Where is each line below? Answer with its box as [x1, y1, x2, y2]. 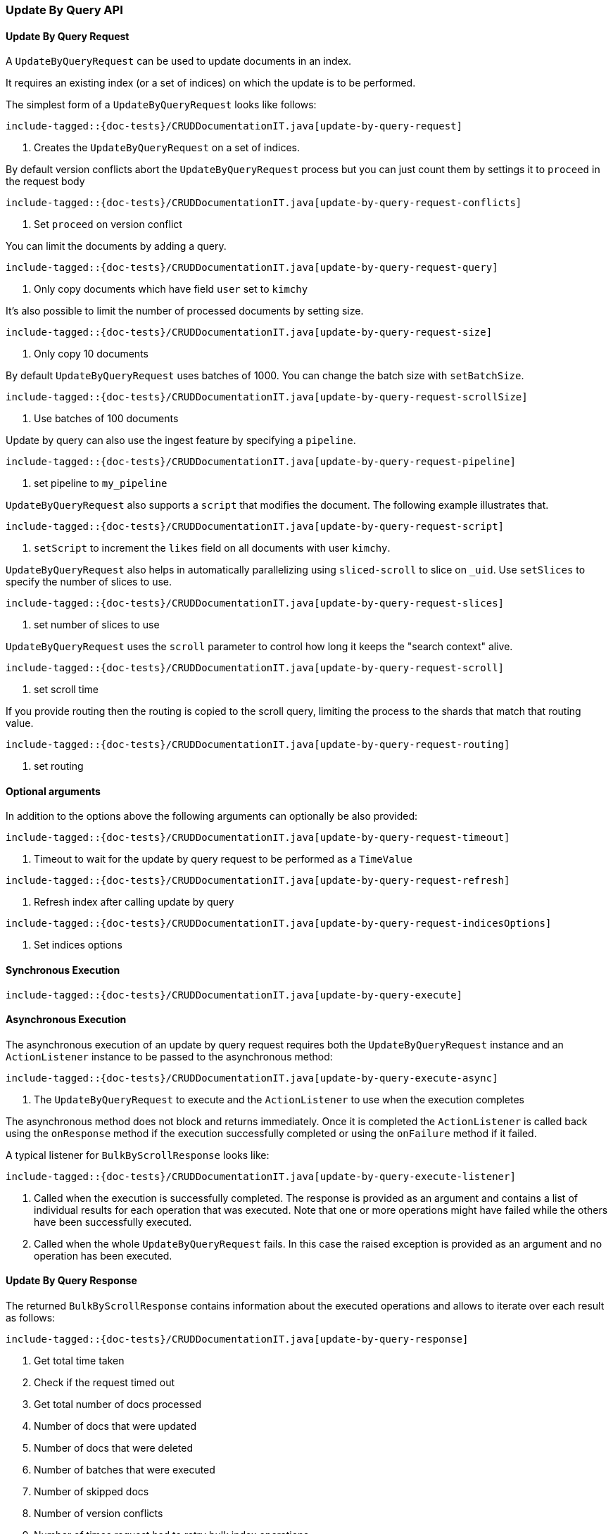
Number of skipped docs [34, 1485, 149, 1498]
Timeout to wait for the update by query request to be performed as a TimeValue [34, 853, 412, 866]
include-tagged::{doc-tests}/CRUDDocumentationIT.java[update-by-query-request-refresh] [6, 875, 510, 887]
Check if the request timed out [34, 1376, 175, 1389]
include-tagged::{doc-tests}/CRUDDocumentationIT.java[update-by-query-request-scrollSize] [6, 391, 528, 403]
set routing [34, 760, 84, 773]
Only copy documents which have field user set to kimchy [34, 283, 308, 296]
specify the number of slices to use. [6, 576, 172, 588]
